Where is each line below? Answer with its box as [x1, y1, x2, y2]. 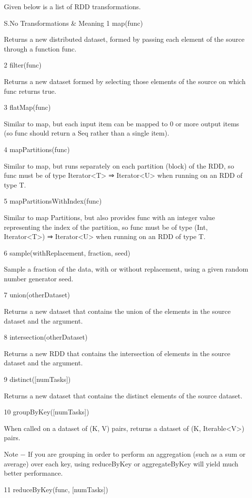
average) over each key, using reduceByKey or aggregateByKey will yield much [4, 458, 238, 468]
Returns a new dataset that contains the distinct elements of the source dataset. [4, 390, 243, 400]
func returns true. [4, 86, 56, 96]
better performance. [4, 468, 63, 478]
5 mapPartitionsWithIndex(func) [4, 196, 102, 206]
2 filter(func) [4, 60, 42, 70]
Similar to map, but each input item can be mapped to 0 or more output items [4, 118, 239, 128]
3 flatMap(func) [4, 102, 51, 112]
